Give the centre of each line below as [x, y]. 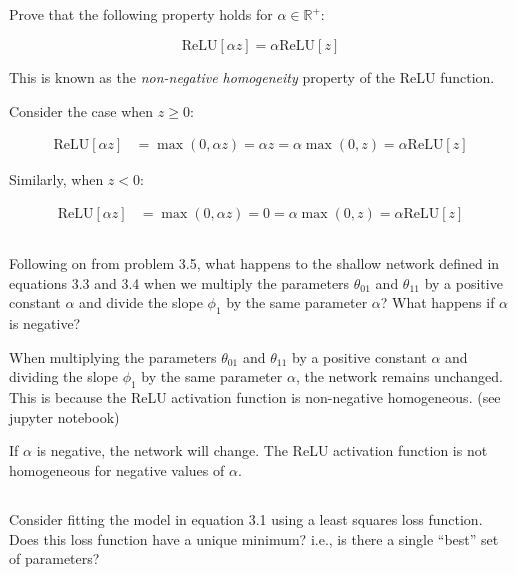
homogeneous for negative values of [117, 469]
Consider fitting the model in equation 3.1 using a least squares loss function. [246, 518]
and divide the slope [141, 302]
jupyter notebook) [64, 416]
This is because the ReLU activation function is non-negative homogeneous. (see [255, 397]
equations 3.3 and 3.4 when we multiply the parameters [179, 282]
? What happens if [437, 302]
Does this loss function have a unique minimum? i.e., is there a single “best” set [254, 538]
